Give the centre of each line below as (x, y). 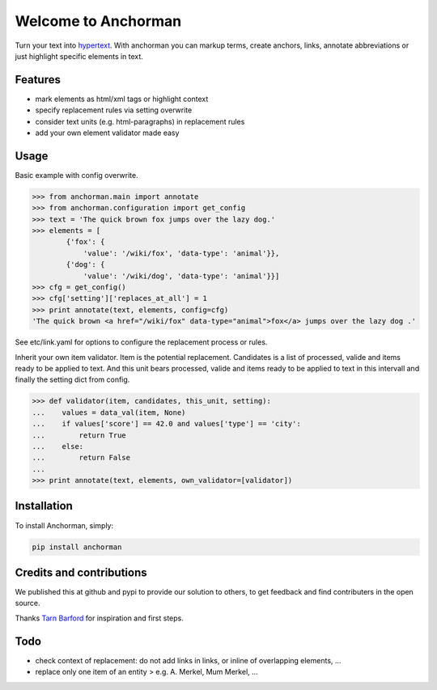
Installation (44, 506)
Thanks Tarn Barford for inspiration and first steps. (99, 618)
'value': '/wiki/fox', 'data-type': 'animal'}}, (181, 253)
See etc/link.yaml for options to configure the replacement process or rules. (141, 342)
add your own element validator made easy (107, 133)
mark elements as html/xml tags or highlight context (122, 99)
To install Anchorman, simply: (64, 525)
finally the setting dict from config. (72, 379)
